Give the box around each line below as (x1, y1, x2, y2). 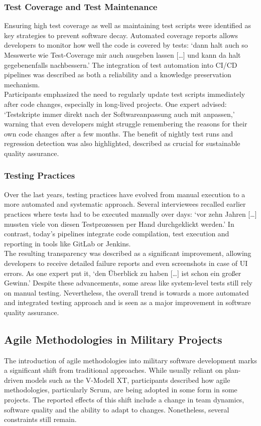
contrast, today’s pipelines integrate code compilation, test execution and (4, 228, 229, 239)
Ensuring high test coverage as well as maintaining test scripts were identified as (4, 20, 251, 31)
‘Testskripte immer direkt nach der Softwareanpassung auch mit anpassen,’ (4, 108, 235, 119)
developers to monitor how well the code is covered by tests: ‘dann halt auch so (4, 40, 248, 50)
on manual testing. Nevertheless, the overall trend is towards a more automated (4, 287, 249, 298)
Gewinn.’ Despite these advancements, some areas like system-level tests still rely (4, 277, 252, 288)
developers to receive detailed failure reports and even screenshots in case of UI (4, 257, 248, 268)
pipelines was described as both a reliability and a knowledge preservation (4, 69, 231, 80)
